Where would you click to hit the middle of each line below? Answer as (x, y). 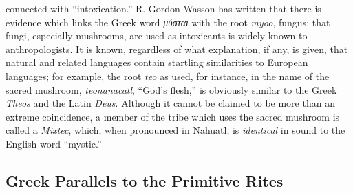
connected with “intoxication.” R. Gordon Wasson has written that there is (163, 8)
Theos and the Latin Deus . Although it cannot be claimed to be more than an (170, 103)
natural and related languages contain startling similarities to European (157, 62)
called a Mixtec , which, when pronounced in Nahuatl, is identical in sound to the (175, 130)
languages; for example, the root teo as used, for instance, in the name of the (168, 75)
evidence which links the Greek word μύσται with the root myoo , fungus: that (168, 22)
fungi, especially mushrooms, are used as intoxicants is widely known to (157, 35)
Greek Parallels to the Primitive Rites (145, 180)
